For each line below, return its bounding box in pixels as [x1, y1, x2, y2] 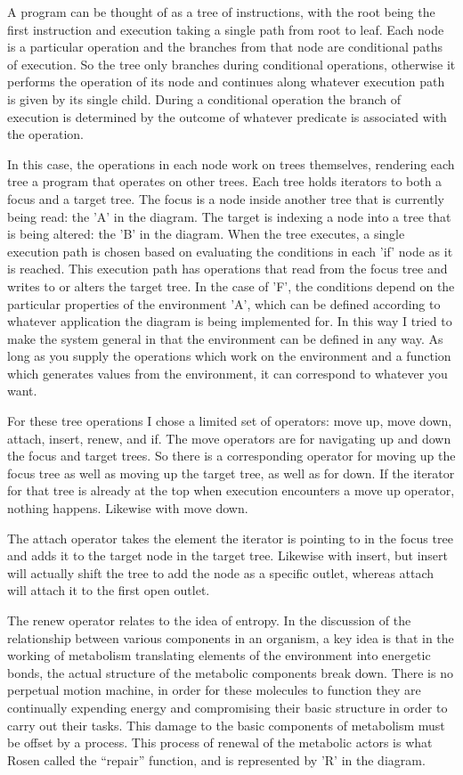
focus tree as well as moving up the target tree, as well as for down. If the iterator [7, 463, 455, 482]
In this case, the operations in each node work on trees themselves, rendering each [7, 154, 455, 173]
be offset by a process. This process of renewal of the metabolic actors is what [7, 733, 433, 752]
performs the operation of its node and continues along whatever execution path [7, 72, 445, 91]
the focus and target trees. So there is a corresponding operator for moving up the [7, 446, 456, 465]
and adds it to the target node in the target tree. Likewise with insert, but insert [7, 546, 448, 565]
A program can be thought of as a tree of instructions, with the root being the [7, 3, 435, 20]
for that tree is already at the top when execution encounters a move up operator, [7, 481, 455, 500]
